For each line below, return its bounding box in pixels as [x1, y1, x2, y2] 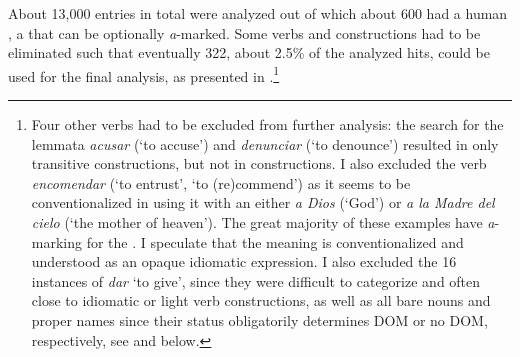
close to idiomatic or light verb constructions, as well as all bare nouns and [31, 290, 491, 311]
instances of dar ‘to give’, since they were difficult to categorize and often [31, 270, 481, 291]
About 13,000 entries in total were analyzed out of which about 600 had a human [8, 3, 508, 23]
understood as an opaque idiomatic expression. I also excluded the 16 [31, 251, 457, 272]
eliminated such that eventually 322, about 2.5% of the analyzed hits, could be [8, 42, 491, 63]
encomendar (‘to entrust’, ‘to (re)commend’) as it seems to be [31, 172, 411, 193]
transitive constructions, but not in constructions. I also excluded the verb [31, 153, 487, 174]
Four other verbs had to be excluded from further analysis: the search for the [31, 114, 504, 135]
